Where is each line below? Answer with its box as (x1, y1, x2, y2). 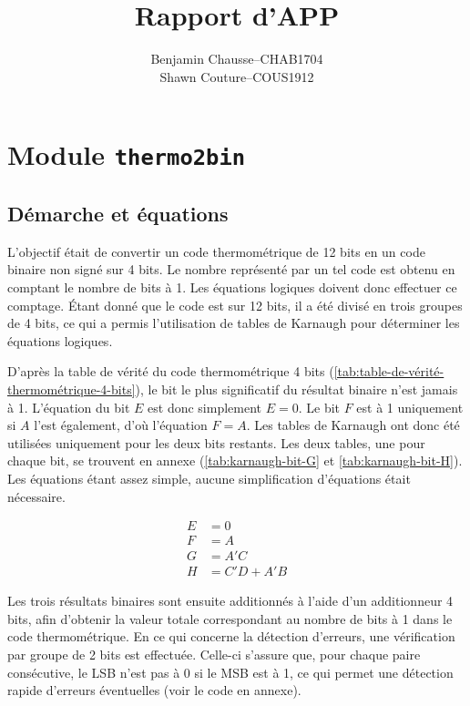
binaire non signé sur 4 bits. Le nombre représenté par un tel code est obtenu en (7, 260, 455, 279)
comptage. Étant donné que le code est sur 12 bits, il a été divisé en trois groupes (7, 295, 463, 314)
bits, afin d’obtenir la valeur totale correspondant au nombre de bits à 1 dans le (7, 609, 453, 628)
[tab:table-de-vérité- (333, 362, 444, 381)
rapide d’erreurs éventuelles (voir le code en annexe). (7, 680, 301, 700)
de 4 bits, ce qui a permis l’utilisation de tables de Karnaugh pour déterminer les (7, 313, 460, 333)
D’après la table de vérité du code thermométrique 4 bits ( (7, 362, 334, 381)
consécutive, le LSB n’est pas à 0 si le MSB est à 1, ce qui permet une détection (7, 662, 454, 681)
